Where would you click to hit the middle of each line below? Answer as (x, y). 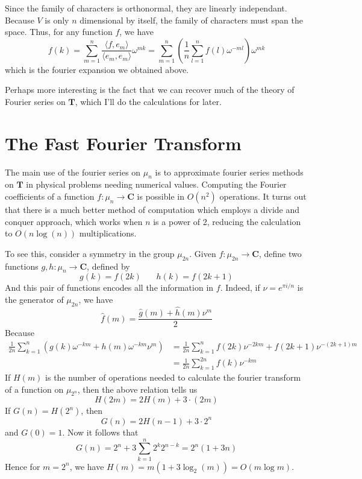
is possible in (161, 196)
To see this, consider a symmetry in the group (90, 253)
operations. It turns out (263, 196)
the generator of (34, 300)
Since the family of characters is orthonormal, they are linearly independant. (146, 8)
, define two (280, 253)
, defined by (108, 266)
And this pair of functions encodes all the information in (109, 287)
